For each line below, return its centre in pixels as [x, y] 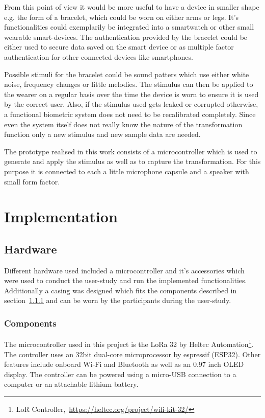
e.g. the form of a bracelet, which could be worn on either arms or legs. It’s [122, 17]
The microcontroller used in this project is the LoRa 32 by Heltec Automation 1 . [129, 343]
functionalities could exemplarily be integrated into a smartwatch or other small [129, 27]
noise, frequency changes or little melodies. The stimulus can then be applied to [129, 84]
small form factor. [32, 181]
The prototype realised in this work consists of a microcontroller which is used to [131, 151]
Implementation [61, 216]
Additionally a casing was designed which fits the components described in [121, 290]
